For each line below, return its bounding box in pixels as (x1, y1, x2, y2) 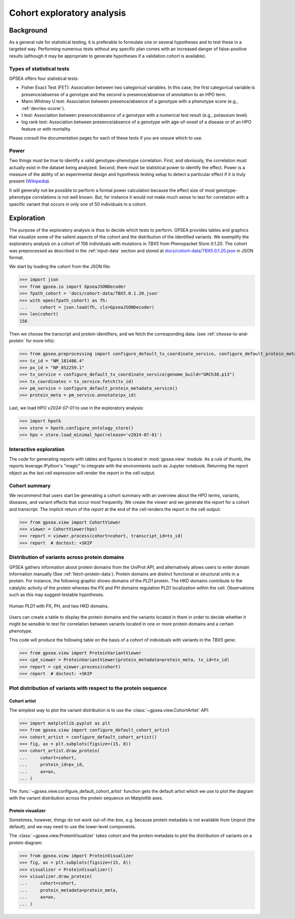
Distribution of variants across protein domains (9, 554, 124, 561)
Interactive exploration (9, 446, 65, 453)
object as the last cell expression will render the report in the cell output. (9, 470, 156, 476)
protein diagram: (9, 840, 43, 846)
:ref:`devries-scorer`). (21, 105, 65, 111)
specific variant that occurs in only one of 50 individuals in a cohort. (9, 201, 147, 207)
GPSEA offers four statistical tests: (9, 75, 79, 81)
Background (9, 26, 48, 35)
